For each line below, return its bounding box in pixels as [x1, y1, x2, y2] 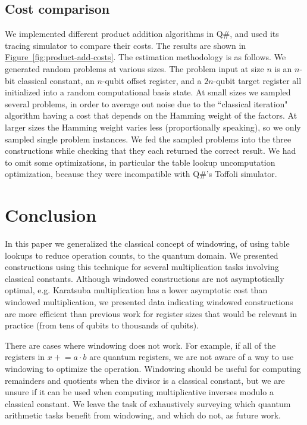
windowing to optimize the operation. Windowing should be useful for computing [5, 362, 301, 374]
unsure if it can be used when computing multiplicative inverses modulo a [5, 386, 274, 398]
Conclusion [5, 203, 97, 227]
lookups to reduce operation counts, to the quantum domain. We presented [5, 249, 278, 261]
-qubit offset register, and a [102, 74, 202, 86]
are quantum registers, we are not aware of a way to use [89, 350, 294, 363]
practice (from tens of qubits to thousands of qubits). [5, 319, 199, 331]
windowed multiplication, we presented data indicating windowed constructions [5, 296, 293, 308]
